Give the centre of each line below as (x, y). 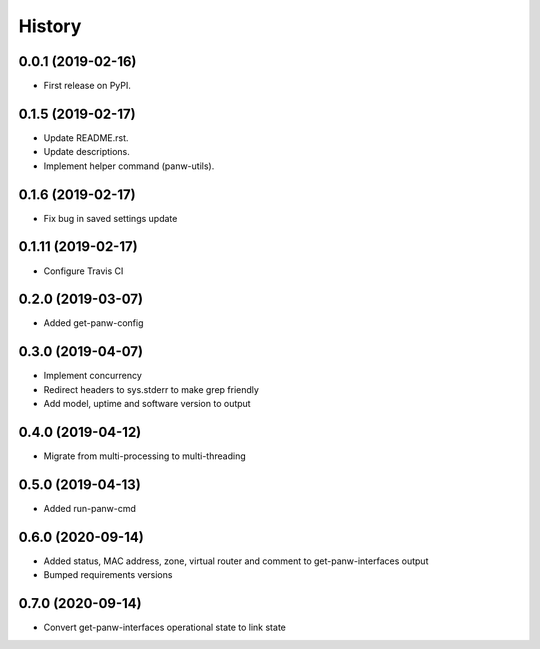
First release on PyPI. (87, 86)
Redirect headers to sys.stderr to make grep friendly (151, 389)
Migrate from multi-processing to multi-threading (144, 456)
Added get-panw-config (93, 323)
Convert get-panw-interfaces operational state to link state (165, 627)
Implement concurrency (92, 376)
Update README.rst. (86, 137)
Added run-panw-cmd (90, 508)
